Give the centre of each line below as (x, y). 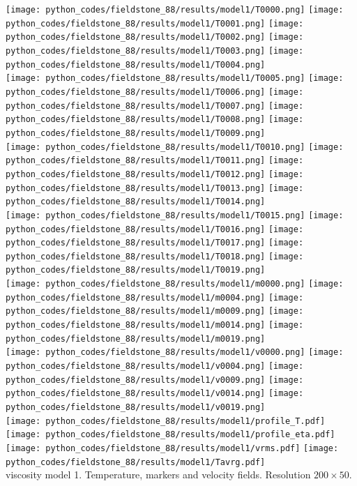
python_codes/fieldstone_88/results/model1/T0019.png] (136, 270)
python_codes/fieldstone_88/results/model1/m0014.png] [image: (155, 325)
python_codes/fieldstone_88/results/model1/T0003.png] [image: (155, 51)
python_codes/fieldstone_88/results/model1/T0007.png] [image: (155, 106)
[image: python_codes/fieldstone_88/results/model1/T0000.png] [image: (175, 10)
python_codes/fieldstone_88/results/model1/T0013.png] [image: (155, 188)
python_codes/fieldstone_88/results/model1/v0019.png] (136, 408)
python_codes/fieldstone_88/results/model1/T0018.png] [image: (155, 256)
